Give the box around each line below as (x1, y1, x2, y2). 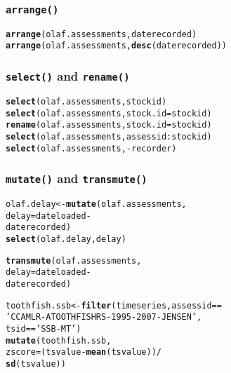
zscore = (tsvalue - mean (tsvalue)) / (6, 347, 161, 358)
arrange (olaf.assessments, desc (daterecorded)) (6, 41, 227, 51)
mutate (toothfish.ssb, (6, 335, 112, 346)
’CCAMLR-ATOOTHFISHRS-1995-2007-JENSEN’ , (6, 312, 202, 323)
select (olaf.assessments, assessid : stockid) (6, 131, 212, 142)
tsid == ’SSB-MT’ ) (6, 323, 81, 334)
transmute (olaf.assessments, (6, 255, 142, 266)
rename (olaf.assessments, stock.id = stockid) (6, 120, 212, 130)
